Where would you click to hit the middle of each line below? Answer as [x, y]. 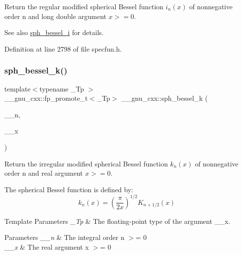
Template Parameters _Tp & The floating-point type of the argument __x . [117, 221]
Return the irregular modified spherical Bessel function [86, 163]
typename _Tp [62, 88]
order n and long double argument [55, 16]
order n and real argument [44, 173]
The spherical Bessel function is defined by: [69, 189]
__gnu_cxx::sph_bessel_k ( [164, 98]
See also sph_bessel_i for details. [54, 32]
